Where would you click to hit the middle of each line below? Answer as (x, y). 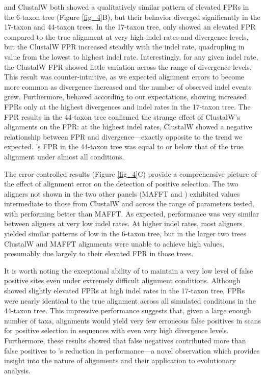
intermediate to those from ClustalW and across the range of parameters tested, (129, 204)
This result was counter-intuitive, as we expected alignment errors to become (124, 77)
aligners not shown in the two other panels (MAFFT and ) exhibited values (122, 193)
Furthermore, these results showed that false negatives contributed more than (125, 340)
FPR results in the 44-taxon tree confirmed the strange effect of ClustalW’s (122, 116)
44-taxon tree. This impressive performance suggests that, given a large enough (128, 310)
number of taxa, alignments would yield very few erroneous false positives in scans (132, 320)
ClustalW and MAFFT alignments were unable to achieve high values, (114, 243)
